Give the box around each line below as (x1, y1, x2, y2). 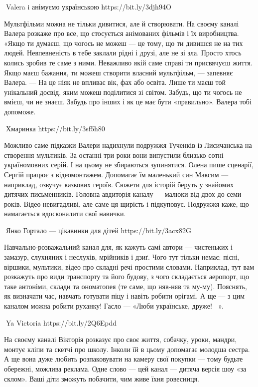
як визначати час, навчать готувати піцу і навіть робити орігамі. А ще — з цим (4, 291, 245, 301)
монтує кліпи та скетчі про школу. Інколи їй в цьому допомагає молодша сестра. (4, 344, 250, 354)
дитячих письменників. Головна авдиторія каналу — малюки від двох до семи (4, 189, 242, 199)
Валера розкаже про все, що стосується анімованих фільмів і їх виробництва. (4, 28, 239, 38)
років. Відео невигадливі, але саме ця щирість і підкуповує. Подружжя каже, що (4, 198, 249, 209)
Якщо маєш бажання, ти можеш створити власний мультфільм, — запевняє (4, 67, 233, 77)
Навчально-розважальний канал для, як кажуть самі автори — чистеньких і (4, 242, 233, 252)
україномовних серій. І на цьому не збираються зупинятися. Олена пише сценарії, (4, 159, 254, 170)
